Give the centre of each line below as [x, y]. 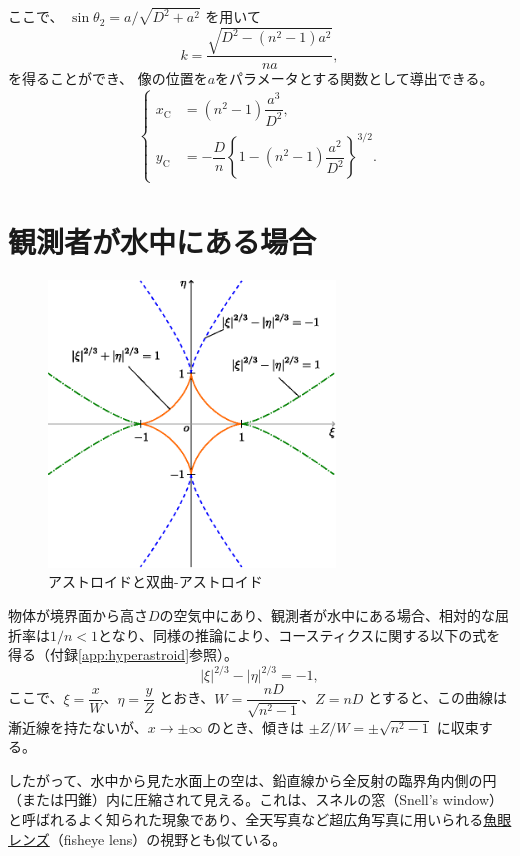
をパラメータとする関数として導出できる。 [354, 78]
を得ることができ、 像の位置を [108, 78]
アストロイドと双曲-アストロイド [155, 581]
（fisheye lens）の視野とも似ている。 [168, 838]
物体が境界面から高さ [78, 614]
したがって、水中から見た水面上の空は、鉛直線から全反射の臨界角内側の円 [252, 779]
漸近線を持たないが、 [78, 726]
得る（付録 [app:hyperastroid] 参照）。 [123, 654]
